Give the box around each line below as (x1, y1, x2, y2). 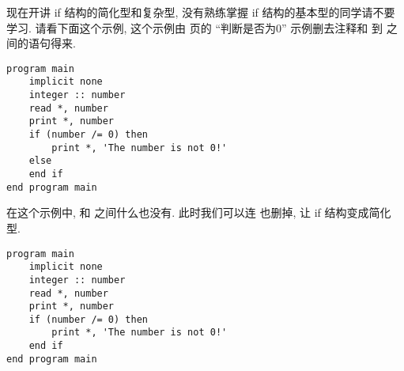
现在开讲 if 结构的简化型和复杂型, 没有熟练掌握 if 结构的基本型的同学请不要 (6, 4, 395, 20)
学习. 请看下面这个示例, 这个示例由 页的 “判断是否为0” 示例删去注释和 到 (6, 19, 383, 36)
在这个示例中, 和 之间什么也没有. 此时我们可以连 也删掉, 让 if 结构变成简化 (6, 204, 391, 221)
